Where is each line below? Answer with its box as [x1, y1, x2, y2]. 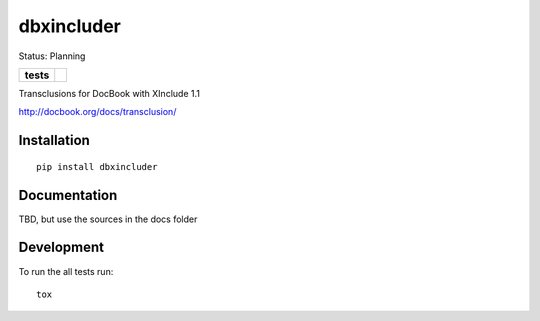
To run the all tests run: [18, 265, 114, 277]
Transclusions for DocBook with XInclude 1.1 [18, 87, 200, 99]
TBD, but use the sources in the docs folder [18, 213, 198, 225]
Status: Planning [18, 50, 86, 62]
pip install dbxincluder [36, 161, 158, 172]
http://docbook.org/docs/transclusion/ [18, 106, 177, 118]
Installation [18, 132, 90, 149]
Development [18, 239, 105, 256]
